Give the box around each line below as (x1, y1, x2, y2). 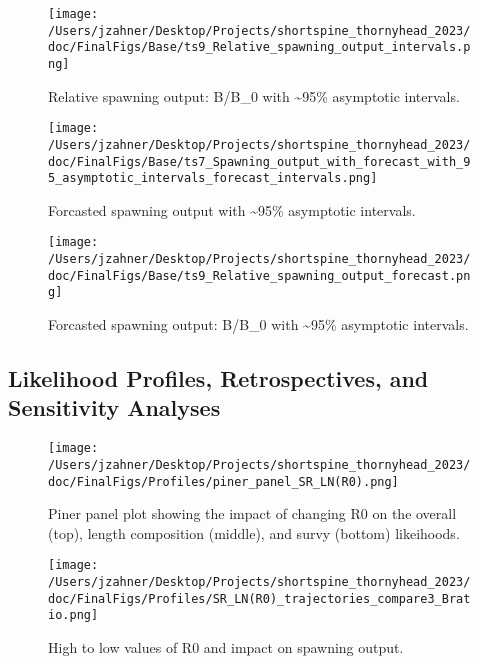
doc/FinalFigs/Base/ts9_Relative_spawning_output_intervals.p (48, 40, 471, 55)
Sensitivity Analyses (8, 392, 221, 423)
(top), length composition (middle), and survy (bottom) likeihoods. (48, 522, 460, 543)
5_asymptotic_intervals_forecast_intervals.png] (48, 171, 378, 186)
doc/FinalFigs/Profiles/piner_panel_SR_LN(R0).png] (48, 474, 399, 489)
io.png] (48, 608, 99, 623)
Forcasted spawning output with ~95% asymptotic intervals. (48, 199, 416, 220)
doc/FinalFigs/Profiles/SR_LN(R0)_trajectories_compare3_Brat (48, 591, 471, 606)
